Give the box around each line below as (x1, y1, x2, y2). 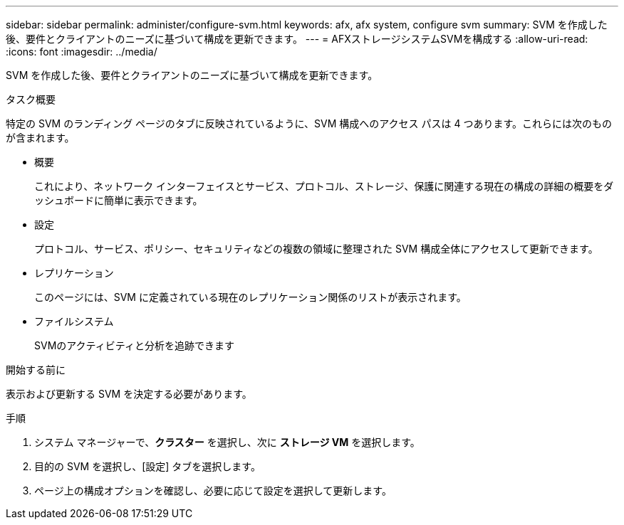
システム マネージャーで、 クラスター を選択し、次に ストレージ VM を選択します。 (34, 436, 420, 448)
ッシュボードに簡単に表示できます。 (34, 194, 203, 206)
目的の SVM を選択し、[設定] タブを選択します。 (34, 460, 261, 472)
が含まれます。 (6, 132, 75, 144)
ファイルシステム (34, 315, 114, 327)
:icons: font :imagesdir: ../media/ (6, 46, 157, 58)
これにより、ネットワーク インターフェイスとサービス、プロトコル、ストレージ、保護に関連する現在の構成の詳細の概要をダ (34, 180, 614, 192)
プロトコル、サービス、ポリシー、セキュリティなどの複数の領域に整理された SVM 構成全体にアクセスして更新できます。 (34, 243, 598, 255)
